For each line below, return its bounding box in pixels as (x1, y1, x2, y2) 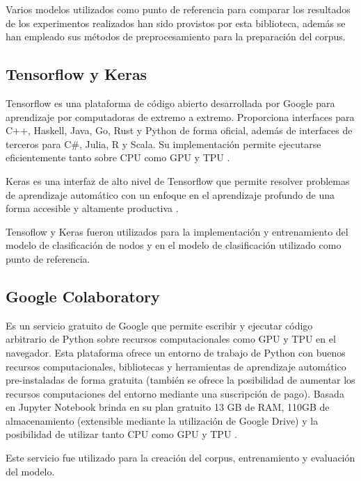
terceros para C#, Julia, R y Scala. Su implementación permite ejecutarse (6, 136, 321, 151)
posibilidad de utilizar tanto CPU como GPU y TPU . (6, 427, 237, 441)
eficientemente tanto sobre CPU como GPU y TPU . (6, 150, 230, 165)
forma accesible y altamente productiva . (6, 201, 179, 215)
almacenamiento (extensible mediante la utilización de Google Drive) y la (6, 413, 319, 427)
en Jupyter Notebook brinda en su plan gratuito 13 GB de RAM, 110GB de (6, 400, 330, 414)
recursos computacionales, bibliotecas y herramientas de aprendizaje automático (6, 359, 346, 373)
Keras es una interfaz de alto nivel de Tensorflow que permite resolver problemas (6, 173, 350, 188)
